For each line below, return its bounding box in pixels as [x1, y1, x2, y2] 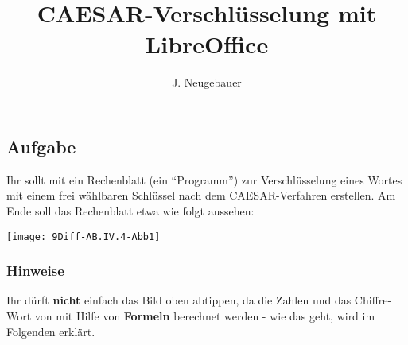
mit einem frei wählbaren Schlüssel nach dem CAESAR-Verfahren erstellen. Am [6, 187, 396, 204]
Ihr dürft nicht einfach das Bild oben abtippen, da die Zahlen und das [6, 292, 352, 308]
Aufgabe [6, 134, 76, 158]
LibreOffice [145, 28, 269, 60]
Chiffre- [354, 292, 392, 308]
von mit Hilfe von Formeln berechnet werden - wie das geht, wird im [34, 307, 375, 324]
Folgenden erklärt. [6, 323, 95, 339]
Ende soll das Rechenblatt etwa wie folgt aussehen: [6, 202, 255, 219]
